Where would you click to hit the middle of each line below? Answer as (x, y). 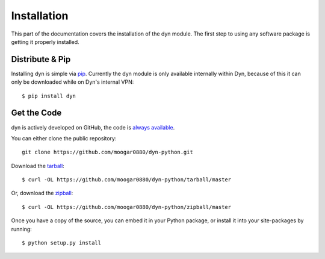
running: (22, 229)
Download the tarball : (38, 166)
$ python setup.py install (62, 243)
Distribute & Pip (41, 59)
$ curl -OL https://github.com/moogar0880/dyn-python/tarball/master (127, 180)
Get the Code (36, 113)
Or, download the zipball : (42, 193)
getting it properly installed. (45, 42)
